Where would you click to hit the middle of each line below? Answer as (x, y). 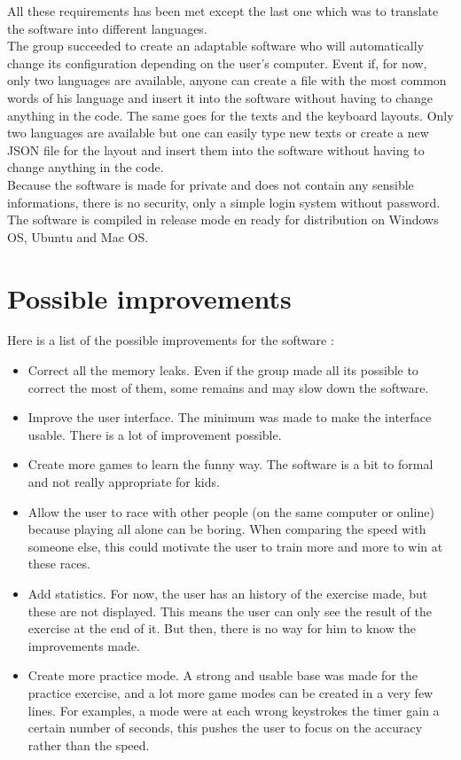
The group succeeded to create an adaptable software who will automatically (216, 46)
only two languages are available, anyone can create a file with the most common (227, 80)
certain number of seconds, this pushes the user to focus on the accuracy (225, 728)
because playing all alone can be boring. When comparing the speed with (227, 529)
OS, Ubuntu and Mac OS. (78, 236)
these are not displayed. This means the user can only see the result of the (230, 611)
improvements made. (84, 645)
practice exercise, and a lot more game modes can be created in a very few (230, 692)
